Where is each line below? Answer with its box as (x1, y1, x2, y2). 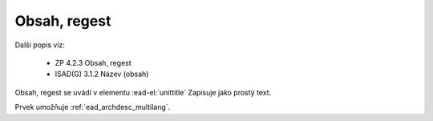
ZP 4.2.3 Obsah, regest (55, 58, 132, 67)
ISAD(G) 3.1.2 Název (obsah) (55, 69, 149, 79)
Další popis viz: (14, 40, 66, 50)
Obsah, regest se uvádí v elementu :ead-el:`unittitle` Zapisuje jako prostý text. (14, 87, 272, 97)
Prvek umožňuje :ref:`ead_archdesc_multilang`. (14, 103, 171, 112)
